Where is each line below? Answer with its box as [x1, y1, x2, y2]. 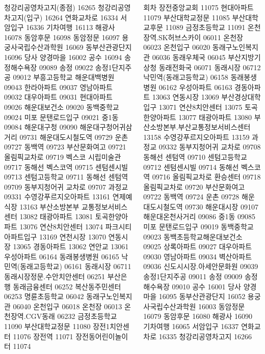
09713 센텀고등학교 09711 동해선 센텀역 [4, 171, 128, 182]
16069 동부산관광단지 [65, 42, 132, 52]
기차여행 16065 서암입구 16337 [143, 321, 239, 331]
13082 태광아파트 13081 [19, 211, 93, 222]
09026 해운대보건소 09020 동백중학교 [4, 101, 119, 112]
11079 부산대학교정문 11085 [143, 12, 230, 22]
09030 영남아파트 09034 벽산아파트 [143, 251, 252, 261]
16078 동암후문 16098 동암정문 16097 [4, 32, 120, 42]
